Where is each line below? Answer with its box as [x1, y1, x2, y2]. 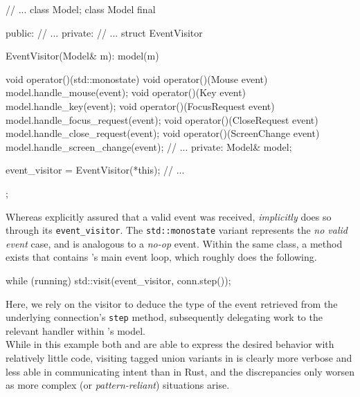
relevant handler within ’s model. [6, 323, 146, 338]
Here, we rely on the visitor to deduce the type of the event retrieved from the [6, 296, 338, 311]
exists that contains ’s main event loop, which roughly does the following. [6, 250, 317, 264]
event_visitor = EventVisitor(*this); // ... [6, 163, 185, 177]
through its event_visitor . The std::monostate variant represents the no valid [6, 223, 348, 237]
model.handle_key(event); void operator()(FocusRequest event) [6, 98, 275, 113]
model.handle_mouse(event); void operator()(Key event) [6, 85, 246, 100]
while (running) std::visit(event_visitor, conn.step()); [6, 273, 231, 287]
